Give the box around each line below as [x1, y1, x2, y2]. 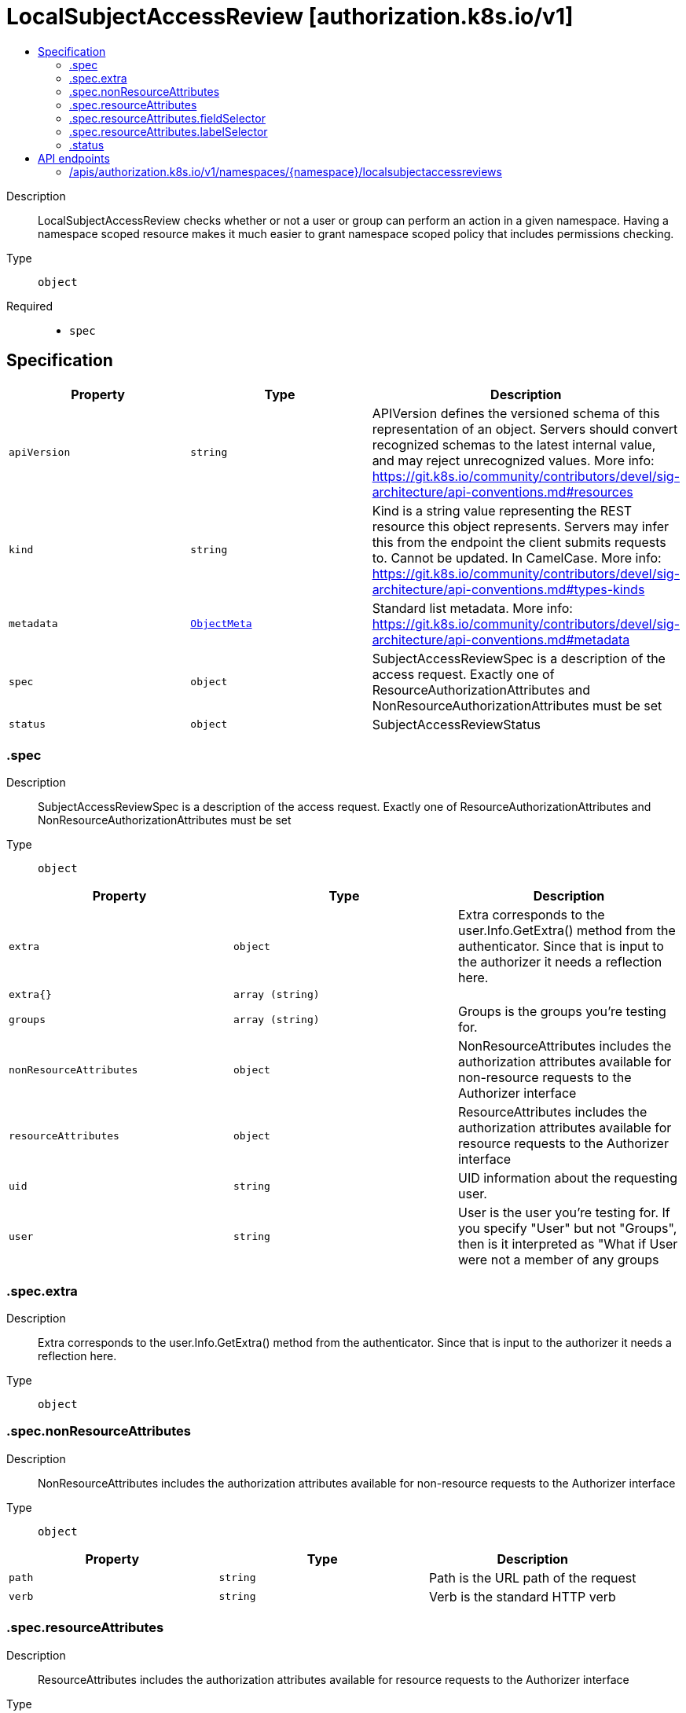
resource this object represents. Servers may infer [372, 518, 669, 534]
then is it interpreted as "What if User [457, 1236, 678, 1253]
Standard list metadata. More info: [372, 600, 573, 616]
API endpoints [38, 151, 110, 165]
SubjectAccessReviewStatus [372, 716, 541, 732]
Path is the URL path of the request [429, 1569, 636, 1586]
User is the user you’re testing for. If [457, 1205, 670, 1221]
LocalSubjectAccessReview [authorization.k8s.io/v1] [6, 3, 574, 30]
